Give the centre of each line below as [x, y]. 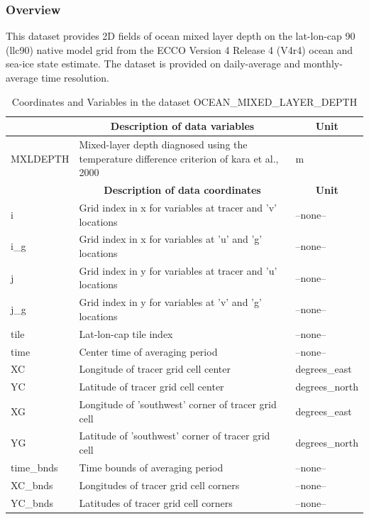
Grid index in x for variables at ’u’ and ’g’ [171, 239]
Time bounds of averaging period [151, 467]
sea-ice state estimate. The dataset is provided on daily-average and [153, 64]
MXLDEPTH [40, 158]
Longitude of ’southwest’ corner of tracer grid [178, 404]
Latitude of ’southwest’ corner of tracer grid [175, 436]
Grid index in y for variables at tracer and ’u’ [178, 270]
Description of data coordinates [182, 190]
